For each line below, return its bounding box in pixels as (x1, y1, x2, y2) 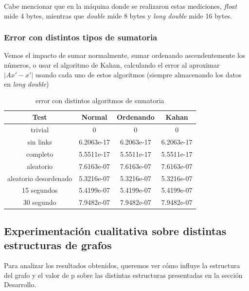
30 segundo (23, 197, 56, 207)
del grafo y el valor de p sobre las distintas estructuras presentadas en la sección (4, 270, 243, 280)
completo (26, 148, 53, 159)
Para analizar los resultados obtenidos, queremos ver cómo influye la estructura (4, 260, 240, 270)
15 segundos (21, 185, 58, 195)
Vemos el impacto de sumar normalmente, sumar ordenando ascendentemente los (4, 50, 246, 60)
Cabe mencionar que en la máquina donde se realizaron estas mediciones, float (4, 1, 237, 11)
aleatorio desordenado (7, 173, 72, 183)
